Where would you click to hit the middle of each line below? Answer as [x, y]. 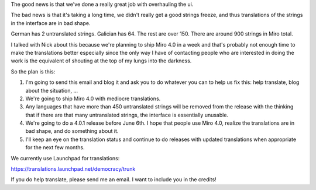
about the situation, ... [52, 90]
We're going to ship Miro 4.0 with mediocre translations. [93, 98]
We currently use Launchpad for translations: [65, 158]
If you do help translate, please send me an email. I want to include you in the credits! [114, 180]
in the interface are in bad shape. [51, 23]
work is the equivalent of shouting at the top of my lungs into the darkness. [101, 61]
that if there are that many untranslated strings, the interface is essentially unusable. [127, 115]
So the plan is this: [33, 71]
